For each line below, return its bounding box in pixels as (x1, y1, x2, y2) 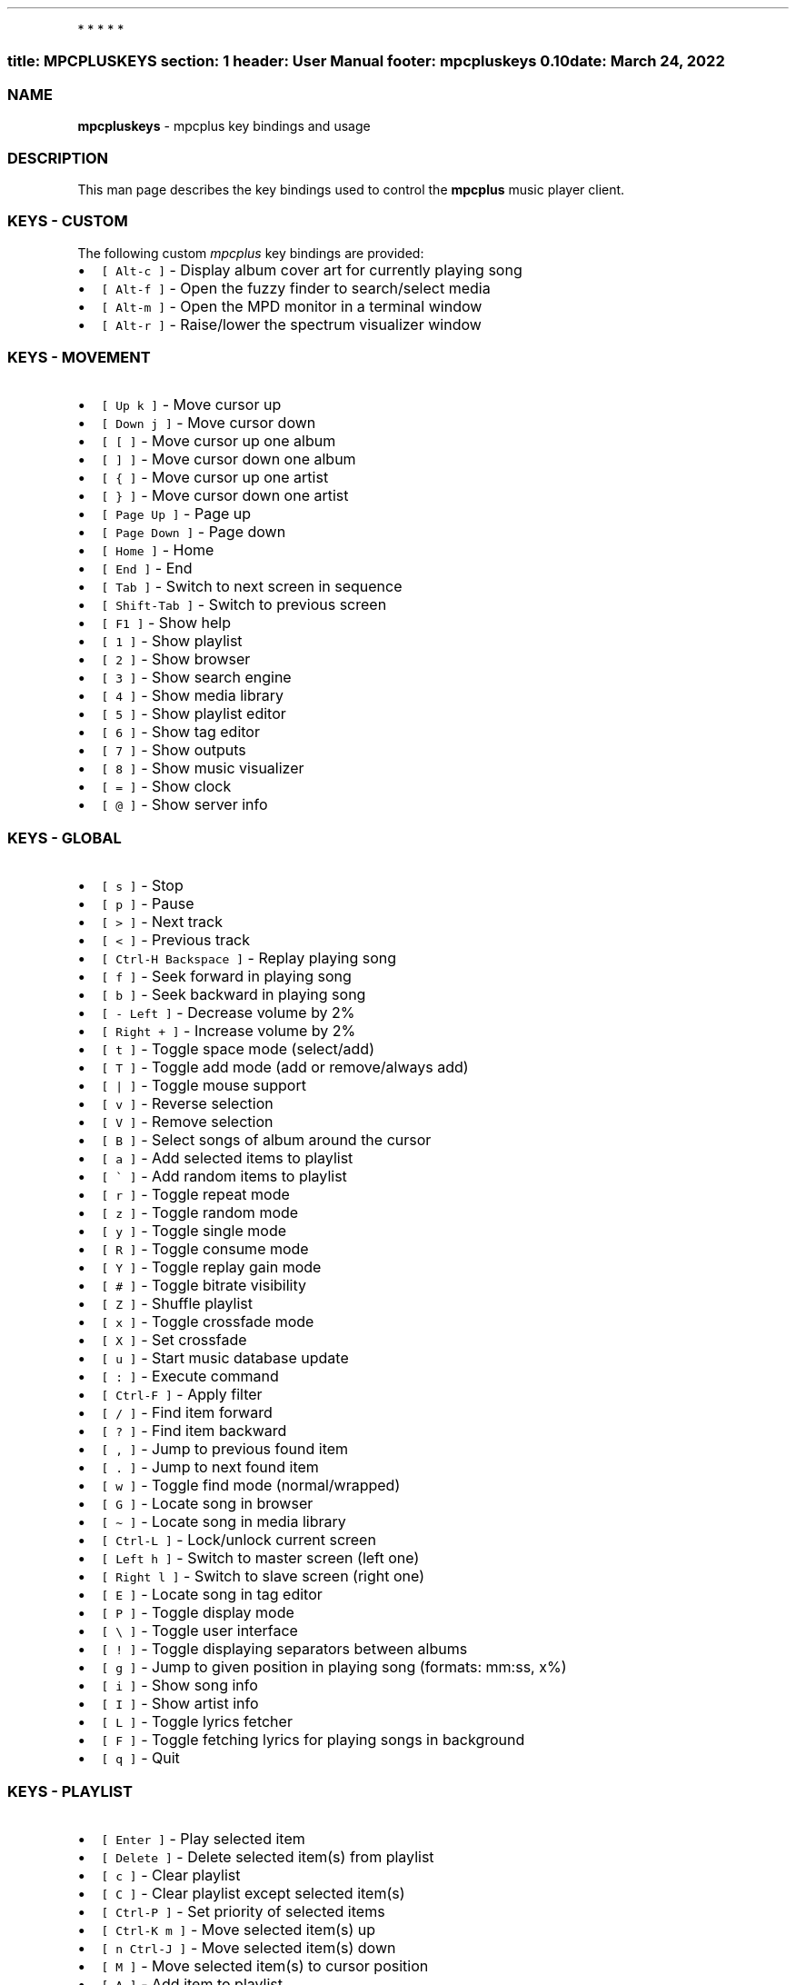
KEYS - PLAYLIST (7, 1781, 133, 1800)
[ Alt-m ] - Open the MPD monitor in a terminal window (101, 296, 483, 315)
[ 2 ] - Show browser (101, 650, 251, 669)
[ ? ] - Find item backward (101, 1421, 287, 1441)
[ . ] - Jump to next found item (101, 1458, 319, 1477)
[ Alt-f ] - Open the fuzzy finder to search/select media (101, 278, 491, 297)
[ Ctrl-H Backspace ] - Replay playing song (101, 949, 397, 968)
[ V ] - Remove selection (101, 1112, 274, 1132)
